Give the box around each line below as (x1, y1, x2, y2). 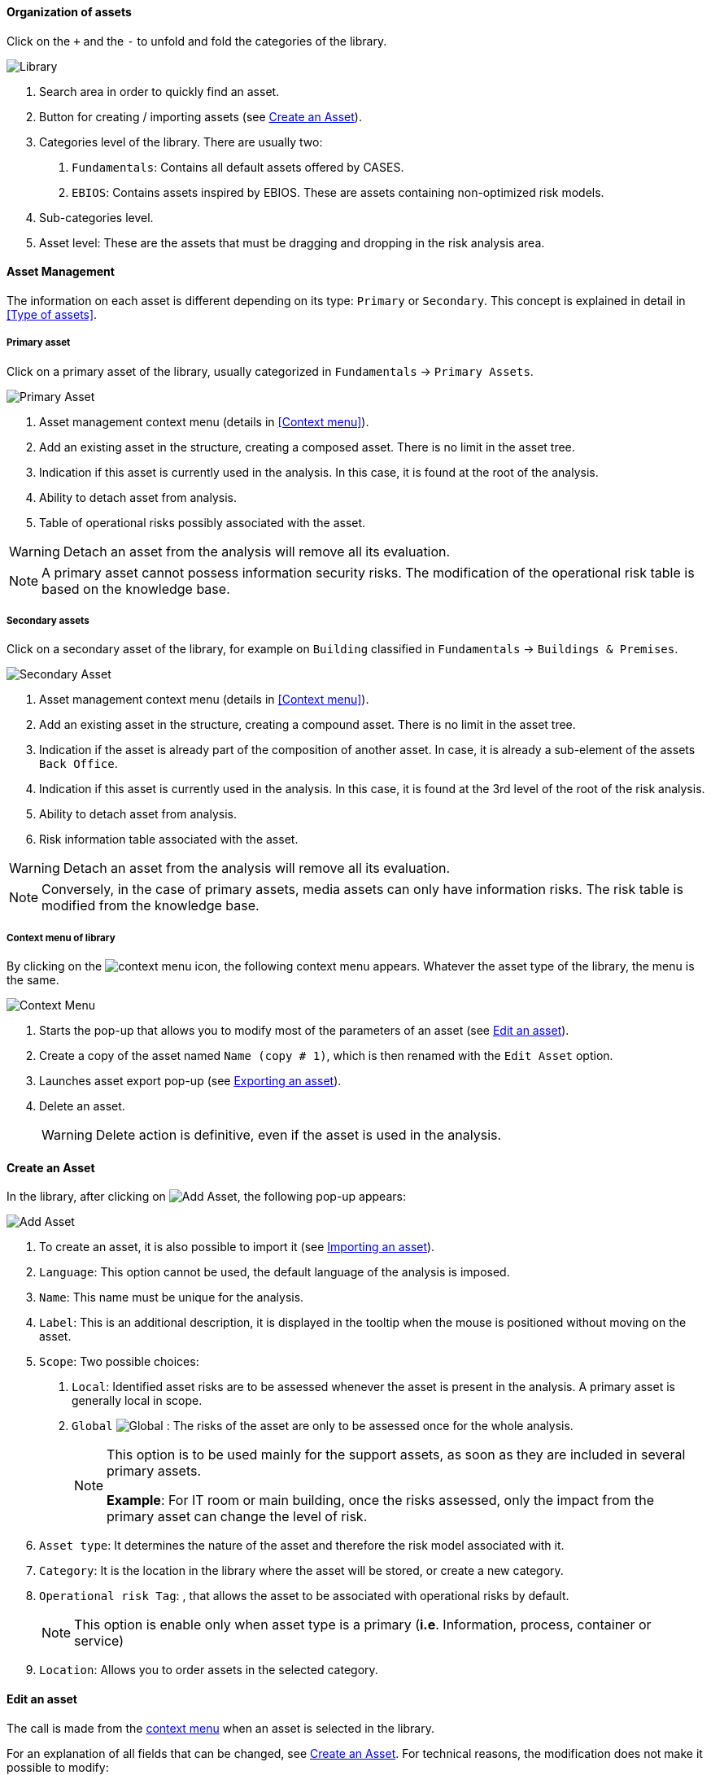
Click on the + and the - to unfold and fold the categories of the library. (7, 33, 387, 48)
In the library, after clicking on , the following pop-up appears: (7, 1189, 406, 1204)
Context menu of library (7, 931, 116, 944)
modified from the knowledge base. (41, 897, 260, 914)
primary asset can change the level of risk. (107, 1508, 368, 1525)
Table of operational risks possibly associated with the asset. (39, 515, 366, 530)
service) (74, 1633, 124, 1650)
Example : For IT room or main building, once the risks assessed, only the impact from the (107, 1492, 655, 1509)
